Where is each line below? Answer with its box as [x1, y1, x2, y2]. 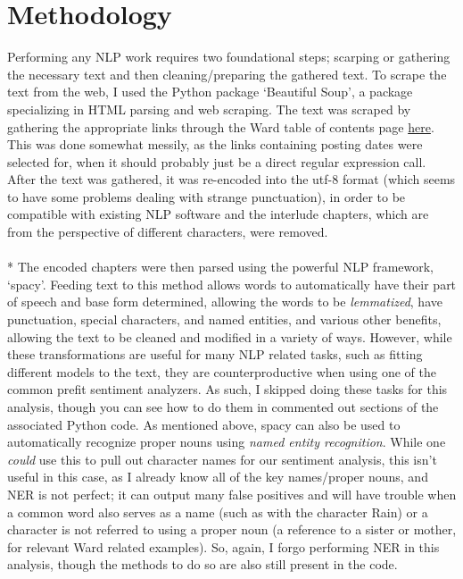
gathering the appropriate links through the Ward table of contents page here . [7, 117, 434, 136]
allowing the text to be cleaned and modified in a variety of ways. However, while [7, 327, 452, 346]
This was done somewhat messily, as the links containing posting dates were [7, 135, 423, 154]
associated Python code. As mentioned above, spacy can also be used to [7, 415, 401, 433]
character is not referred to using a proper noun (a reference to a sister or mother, [7, 520, 457, 539]
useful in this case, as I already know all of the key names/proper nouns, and [7, 467, 428, 486]
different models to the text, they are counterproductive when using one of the [7, 362, 436, 381]
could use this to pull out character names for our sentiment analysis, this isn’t [7, 449, 437, 468]
